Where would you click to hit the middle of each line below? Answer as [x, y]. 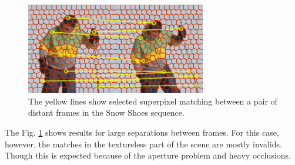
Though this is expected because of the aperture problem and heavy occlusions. [148, 155]
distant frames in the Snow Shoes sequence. [106, 112]
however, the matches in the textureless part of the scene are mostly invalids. [143, 144]
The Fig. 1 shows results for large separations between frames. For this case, [142, 132]
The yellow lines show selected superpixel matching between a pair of [153, 101]
